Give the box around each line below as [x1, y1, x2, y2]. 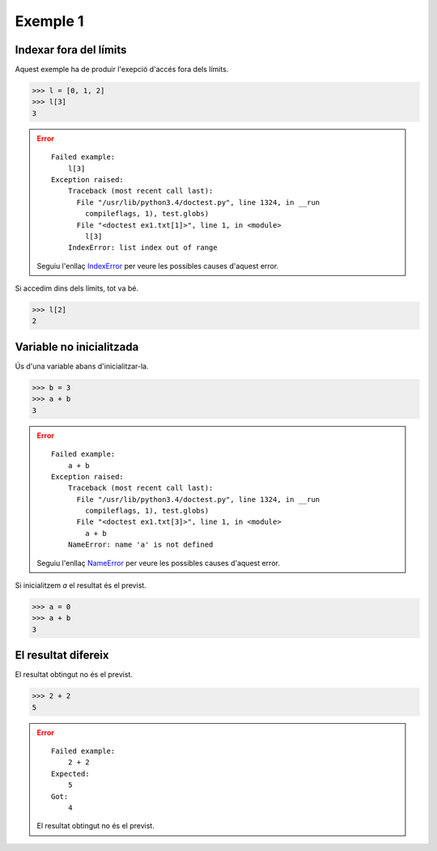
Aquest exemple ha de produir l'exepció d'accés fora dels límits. [15, 65, 229, 74]
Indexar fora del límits [15, 43, 127, 57]
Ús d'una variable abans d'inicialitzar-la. [15, 361, 149, 371]
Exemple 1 [15, 12, 84, 30]
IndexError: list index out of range [67, 243, 218, 253]
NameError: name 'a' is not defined [67, 540, 214, 550]
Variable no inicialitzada [15, 340, 139, 354]
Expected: [51, 769, 90, 778]
